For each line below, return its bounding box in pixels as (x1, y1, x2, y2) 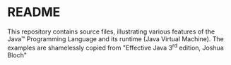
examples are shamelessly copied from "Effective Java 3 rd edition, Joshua (7, 42, 224, 52)
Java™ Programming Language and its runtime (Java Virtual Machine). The (7, 34, 224, 43)
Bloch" (7, 50, 27, 59)
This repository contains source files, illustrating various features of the (7, 27, 215, 36)
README (7, 4, 61, 20)
